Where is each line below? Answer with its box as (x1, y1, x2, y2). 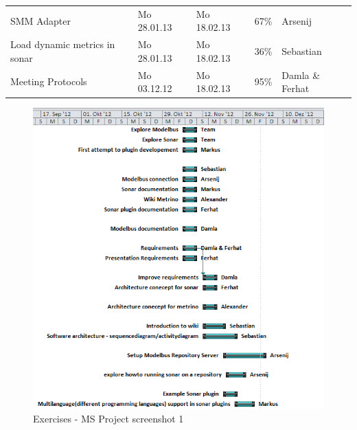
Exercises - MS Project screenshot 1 (33, 411, 184, 425)
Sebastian (281, 43, 322, 58)
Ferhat (281, 81, 310, 95)
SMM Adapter (10, 13, 71, 27)
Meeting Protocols (10, 74, 87, 89)
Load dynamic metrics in (10, 37, 115, 52)
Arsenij (281, 13, 312, 27)
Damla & (281, 67, 321, 82)
